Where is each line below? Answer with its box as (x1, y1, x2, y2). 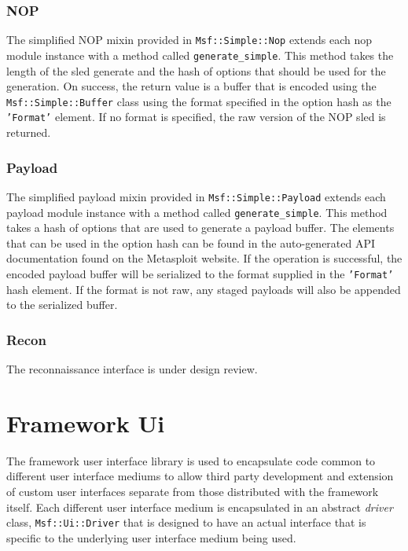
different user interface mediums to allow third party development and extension (6, 468, 394, 484)
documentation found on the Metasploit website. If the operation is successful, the (6, 250, 402, 266)
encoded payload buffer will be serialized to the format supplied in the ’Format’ (6, 265, 394, 281)
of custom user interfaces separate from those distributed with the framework (6, 483, 379, 499)
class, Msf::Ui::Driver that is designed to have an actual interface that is (6, 514, 366, 531)
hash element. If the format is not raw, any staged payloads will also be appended (6, 281, 401, 297)
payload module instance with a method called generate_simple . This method (6, 204, 388, 220)
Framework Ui (6, 406, 165, 439)
